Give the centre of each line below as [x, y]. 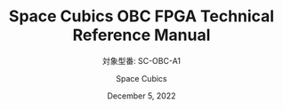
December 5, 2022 [141, 96]
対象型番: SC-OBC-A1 [141, 60]
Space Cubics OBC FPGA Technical [141, 16]
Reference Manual [141, 35]
